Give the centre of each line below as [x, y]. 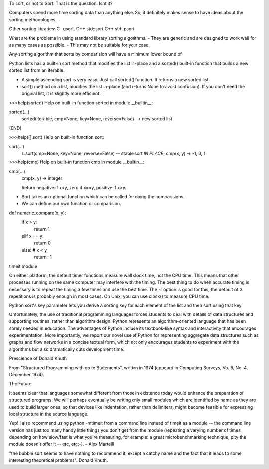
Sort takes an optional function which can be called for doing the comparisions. [103, 196]
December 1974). [27, 374]
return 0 [42, 243]
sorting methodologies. [33, 19]
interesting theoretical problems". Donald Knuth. [59, 460]
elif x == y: [33, 236]
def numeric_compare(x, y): [38, 213]
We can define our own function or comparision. [71, 204]
